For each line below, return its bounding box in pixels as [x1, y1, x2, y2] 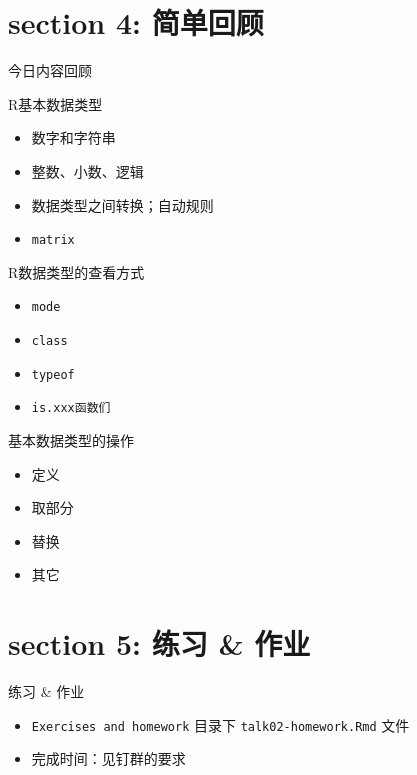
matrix [31, 233, 75, 248]
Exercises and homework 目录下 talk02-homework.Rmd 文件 [31, 714, 410, 735]
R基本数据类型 [8, 93, 103, 114]
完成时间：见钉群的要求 [31, 748, 186, 769]
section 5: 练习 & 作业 [8, 623, 311, 664]
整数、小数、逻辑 [31, 160, 144, 181]
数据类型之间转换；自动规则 [31, 194, 214, 215]
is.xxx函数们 [31, 401, 111, 416]
